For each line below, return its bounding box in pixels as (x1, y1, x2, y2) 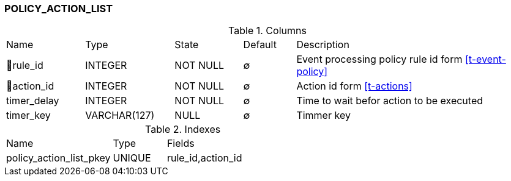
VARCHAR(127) (85, 109, 155, 122)
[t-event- (465, 53, 506, 66)
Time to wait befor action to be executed (296, 94, 483, 107)
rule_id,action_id (166, 152, 242, 165)
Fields (166, 137, 195, 150)
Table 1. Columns (228, 24, 307, 37)
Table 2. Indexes (145, 123, 221, 136)
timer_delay (6, 94, 59, 107)
